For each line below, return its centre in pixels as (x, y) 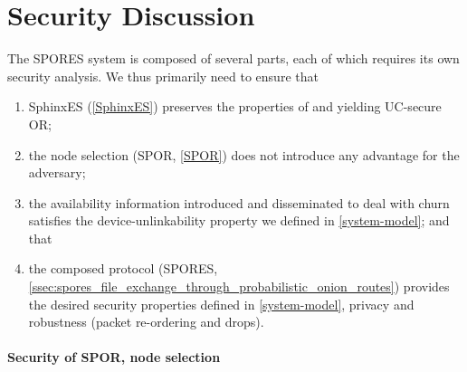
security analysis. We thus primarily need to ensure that (163, 76)
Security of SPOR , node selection (114, 357)
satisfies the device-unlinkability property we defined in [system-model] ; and (239, 220)
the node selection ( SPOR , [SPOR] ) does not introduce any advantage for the (244, 154)
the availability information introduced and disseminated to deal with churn (239, 202)
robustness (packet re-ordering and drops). (146, 322)
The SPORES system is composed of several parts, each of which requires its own (233, 58)
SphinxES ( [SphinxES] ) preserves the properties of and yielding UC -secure (235, 106)
